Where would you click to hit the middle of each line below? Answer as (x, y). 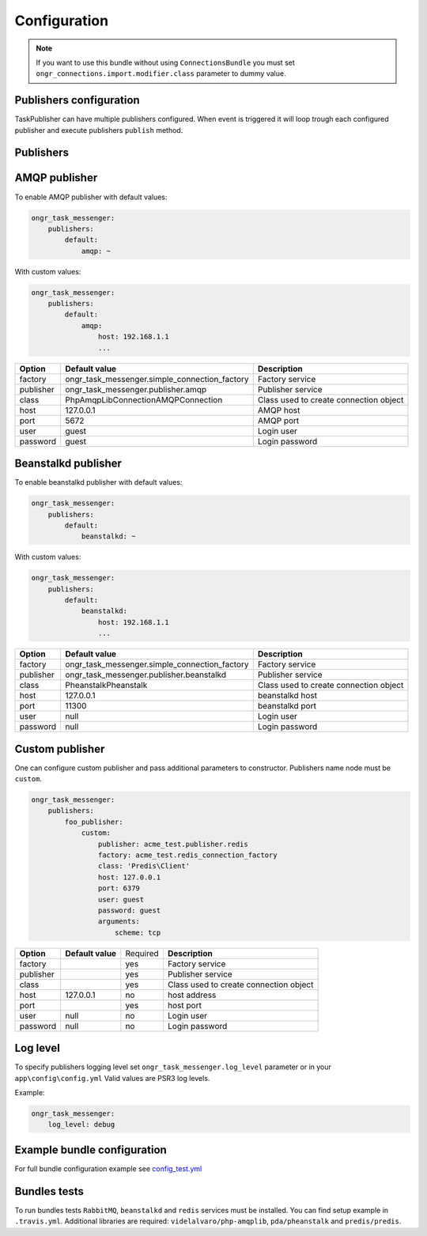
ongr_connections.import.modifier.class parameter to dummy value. (161, 74)
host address (192, 995)
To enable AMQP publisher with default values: (91, 197)
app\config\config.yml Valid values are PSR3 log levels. (112, 1078)
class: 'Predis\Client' (144, 866)
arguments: (119, 922)
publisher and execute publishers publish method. (99, 130)
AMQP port (278, 421)
